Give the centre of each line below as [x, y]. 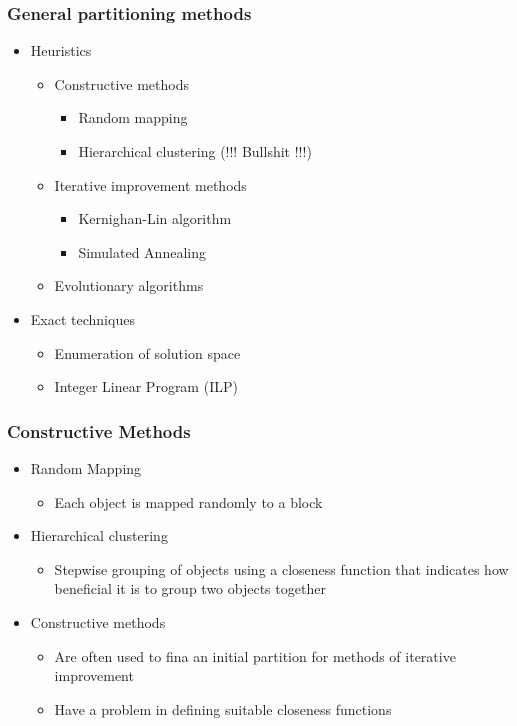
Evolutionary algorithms [129, 285]
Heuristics [61, 50]
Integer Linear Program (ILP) [146, 386]
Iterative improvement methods [150, 184]
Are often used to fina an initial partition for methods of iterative [255, 655]
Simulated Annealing [142, 251]
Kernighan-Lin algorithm [155, 218]
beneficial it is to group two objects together [190, 588]
